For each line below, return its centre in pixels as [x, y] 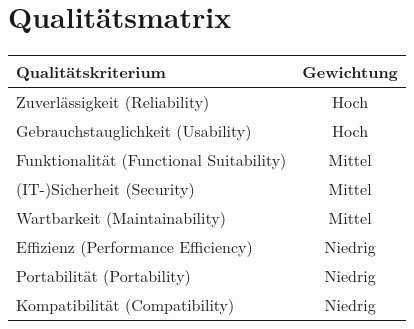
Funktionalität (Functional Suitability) [151, 160]
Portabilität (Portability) [103, 276]
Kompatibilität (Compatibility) [125, 305]
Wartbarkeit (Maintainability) [121, 218]
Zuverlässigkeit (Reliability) [113, 102]
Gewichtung [350, 72]
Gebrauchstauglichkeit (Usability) [134, 131]
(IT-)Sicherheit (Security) [105, 189]
